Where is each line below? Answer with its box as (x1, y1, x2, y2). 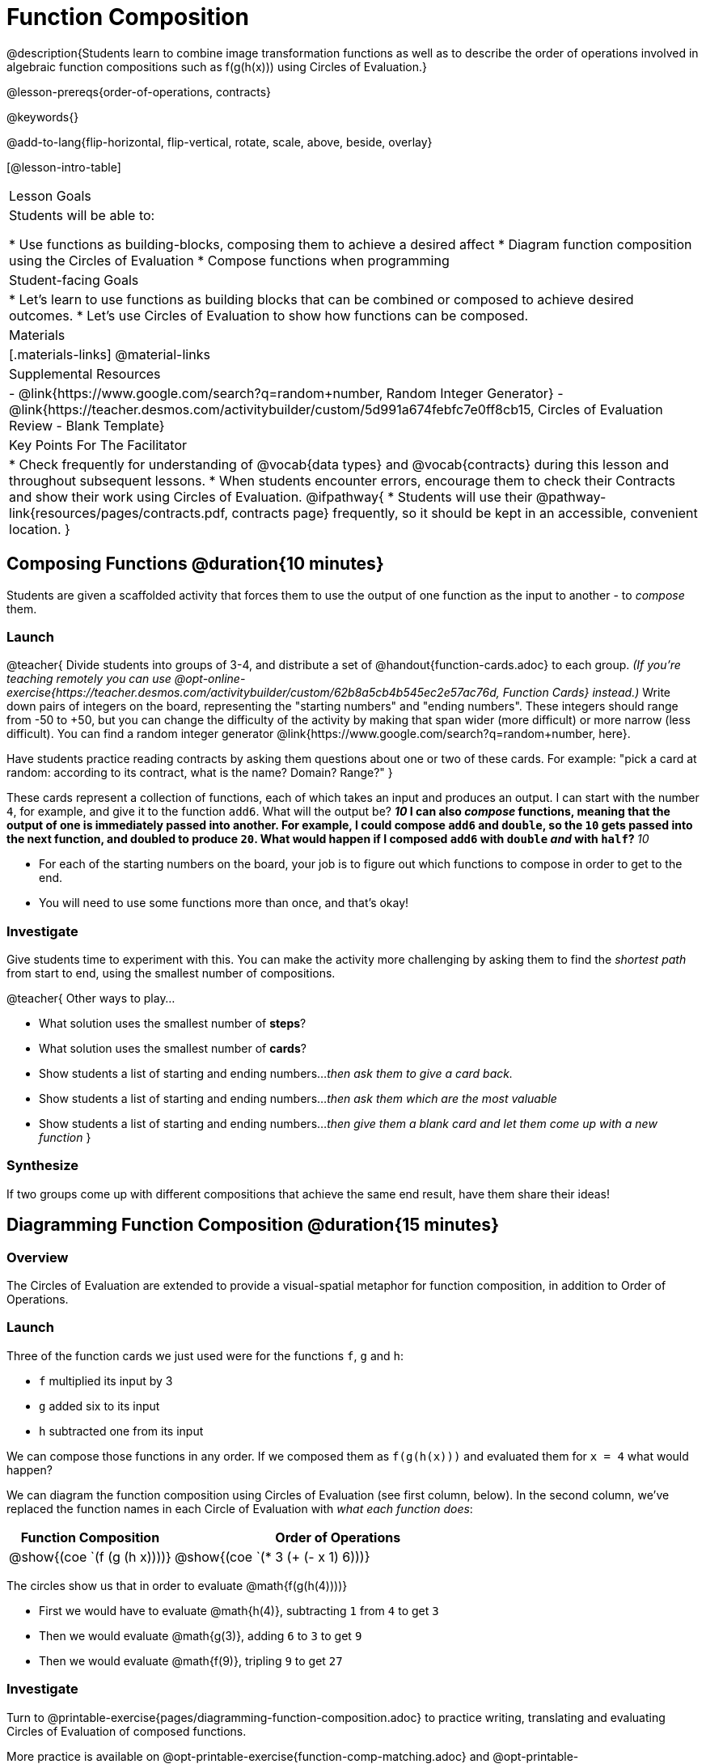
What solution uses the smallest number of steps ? (39, 1016, 306, 1031)
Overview (6, 1249, 69, 1266)
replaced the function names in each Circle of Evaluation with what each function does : (6, 1501, 473, 1516)
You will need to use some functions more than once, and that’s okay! (39, 896, 409, 910)
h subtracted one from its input (39, 1423, 204, 1438)
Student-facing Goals (9, 271, 139, 288)
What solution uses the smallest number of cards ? (39, 1041, 306, 1056)
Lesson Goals (9, 187, 91, 204)
